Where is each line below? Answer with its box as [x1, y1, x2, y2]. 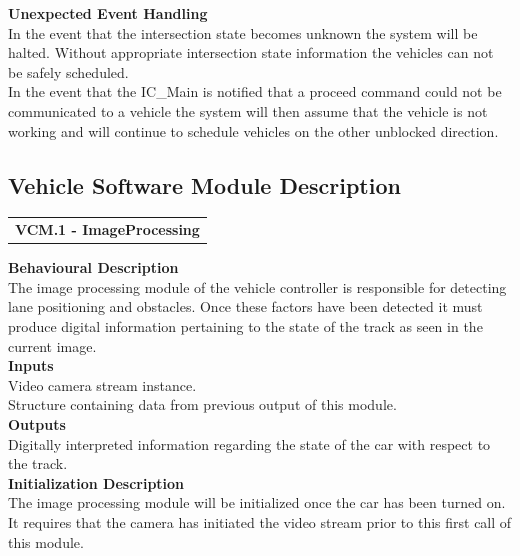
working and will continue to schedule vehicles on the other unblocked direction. [8, 120, 499, 141]
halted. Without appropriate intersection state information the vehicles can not [8, 42, 494, 63]
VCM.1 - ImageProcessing [15, 219, 200, 240]
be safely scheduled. [8, 61, 129, 82]
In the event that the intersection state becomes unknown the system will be [8, 22, 478, 43]
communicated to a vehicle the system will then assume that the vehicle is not [8, 100, 488, 121]
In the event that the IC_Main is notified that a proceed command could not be [8, 81, 502, 102]
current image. [8, 335, 97, 356]
